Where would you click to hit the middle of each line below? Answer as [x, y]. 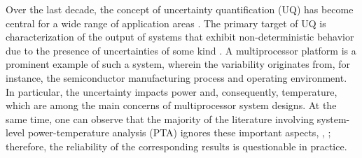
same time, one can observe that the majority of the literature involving [160, 118]
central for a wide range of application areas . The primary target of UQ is [166, 23]
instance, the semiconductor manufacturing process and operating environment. [176, 77]
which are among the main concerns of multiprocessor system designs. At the [171, 105]
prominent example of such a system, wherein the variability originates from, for [178, 64]
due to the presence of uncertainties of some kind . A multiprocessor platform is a [181, 50]
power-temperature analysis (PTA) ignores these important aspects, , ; [179, 132]
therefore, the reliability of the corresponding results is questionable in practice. [176, 146]
